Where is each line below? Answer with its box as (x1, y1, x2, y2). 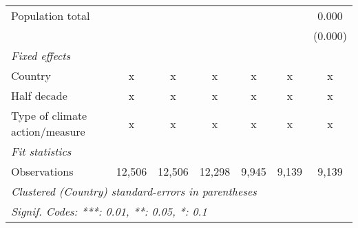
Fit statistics (11, 143, 72, 159)
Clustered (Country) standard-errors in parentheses (11, 183, 257, 199)
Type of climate (11, 107, 87, 123)
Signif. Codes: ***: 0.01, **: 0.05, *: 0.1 (11, 203, 207, 219)
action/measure (11, 123, 85, 139)
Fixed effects (11, 48, 71, 63)
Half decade (11, 87, 67, 103)
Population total (11, 8, 90, 23)
